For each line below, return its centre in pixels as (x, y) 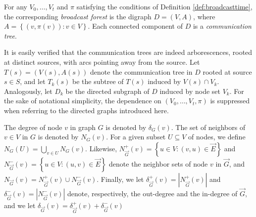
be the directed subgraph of (107, 91)
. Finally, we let (120, 179)
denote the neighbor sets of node (158, 163)
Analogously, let (28, 91)
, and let (33, 81)
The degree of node (33, 127)
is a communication (222, 26)
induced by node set (190, 91)
